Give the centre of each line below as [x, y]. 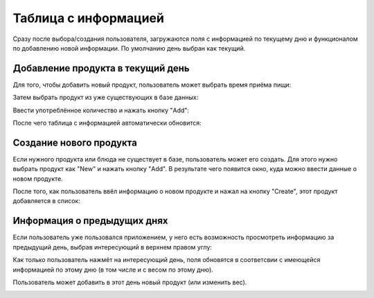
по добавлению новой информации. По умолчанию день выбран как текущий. [129, 48]
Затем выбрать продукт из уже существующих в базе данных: [106, 98]
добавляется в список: [47, 201]
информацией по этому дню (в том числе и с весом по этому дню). [113, 270]
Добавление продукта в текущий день [101, 68]
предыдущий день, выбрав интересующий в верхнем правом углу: [113, 247]
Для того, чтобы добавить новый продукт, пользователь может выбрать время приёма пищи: [152, 85]
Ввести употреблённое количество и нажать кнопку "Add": [101, 110]
